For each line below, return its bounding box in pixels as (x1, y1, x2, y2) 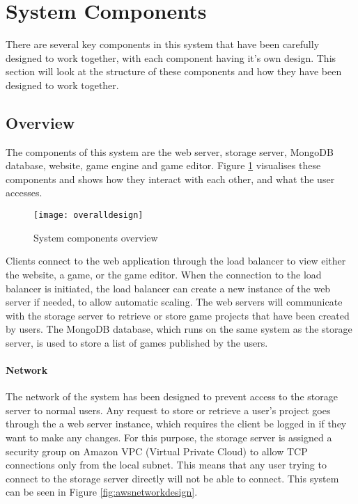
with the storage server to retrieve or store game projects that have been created (6, 308, 350, 322)
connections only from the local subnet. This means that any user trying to (6, 457, 327, 472)
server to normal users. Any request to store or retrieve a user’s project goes (6, 402, 331, 417)
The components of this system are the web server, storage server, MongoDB (6, 144, 334, 159)
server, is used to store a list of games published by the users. (6, 335, 268, 349)
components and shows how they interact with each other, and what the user (6, 171, 335, 186)
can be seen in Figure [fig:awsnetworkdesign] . (6, 485, 198, 499)
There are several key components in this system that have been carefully (6, 37, 320, 52)
